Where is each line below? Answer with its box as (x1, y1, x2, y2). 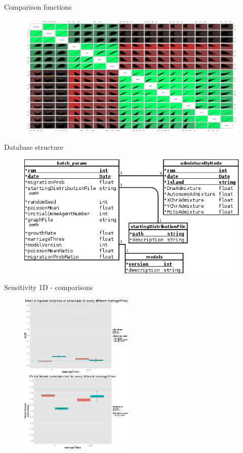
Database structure (4, 142, 63, 152)
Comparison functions (4, 2, 72, 12)
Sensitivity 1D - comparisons (4, 282, 93, 293)
